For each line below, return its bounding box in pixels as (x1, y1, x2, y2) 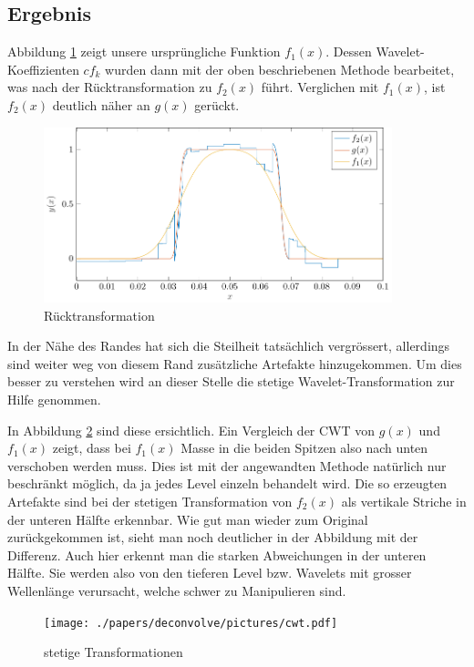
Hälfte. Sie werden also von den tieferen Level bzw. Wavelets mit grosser (7, 563, 412, 582)
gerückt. (194, 95, 240, 114)
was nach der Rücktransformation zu (7, 77, 212, 97)
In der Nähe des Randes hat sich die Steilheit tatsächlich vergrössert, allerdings (7, 336, 450, 355)
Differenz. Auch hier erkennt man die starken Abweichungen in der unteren (7, 545, 427, 564)
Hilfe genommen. (7, 390, 101, 408)
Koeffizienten (7, 59, 79, 78)
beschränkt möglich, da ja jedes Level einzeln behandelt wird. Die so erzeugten (7, 474, 448, 493)
